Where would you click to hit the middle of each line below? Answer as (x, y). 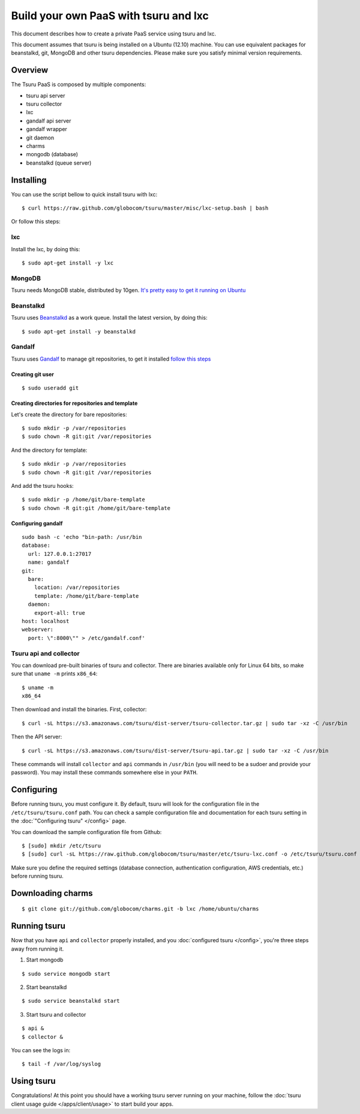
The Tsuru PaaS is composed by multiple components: (79, 85)
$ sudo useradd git (50, 388)
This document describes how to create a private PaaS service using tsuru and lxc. (113, 34)
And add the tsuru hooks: (43, 485)
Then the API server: (37, 737)
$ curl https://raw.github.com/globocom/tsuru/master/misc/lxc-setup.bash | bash (145, 208)
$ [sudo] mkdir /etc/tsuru (61, 845)
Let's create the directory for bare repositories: (69, 414)
